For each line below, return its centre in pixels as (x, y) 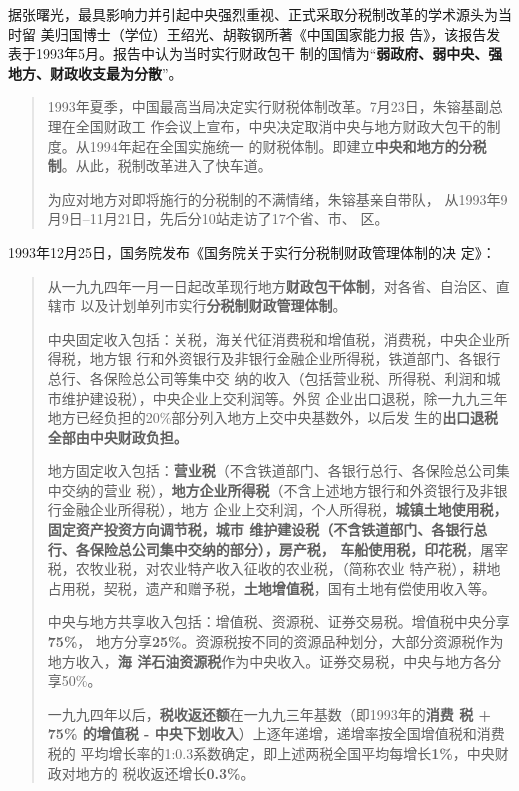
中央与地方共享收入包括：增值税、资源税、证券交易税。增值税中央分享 (278, 621)
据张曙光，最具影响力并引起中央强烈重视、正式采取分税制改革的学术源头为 (253, 14)
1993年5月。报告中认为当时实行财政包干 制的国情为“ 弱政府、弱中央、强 (269, 53)
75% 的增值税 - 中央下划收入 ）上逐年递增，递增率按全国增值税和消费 (276, 733)
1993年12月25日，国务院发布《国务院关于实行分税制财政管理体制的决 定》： (252, 251)
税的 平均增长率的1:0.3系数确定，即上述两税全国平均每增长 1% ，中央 (271, 753)
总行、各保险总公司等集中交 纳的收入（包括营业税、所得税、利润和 (267, 377)
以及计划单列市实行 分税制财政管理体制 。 (213, 305)
